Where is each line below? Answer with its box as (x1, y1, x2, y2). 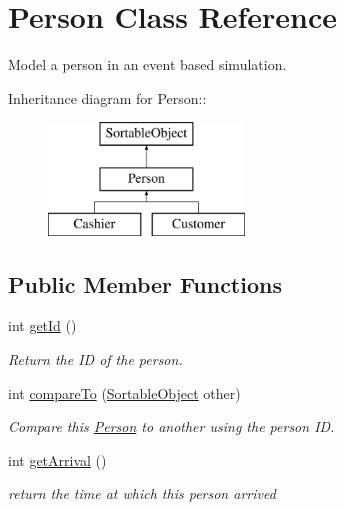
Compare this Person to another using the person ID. (8, 416, 335, 437)
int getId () (8, 315, 77, 336)
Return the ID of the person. (8, 349, 183, 370)
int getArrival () (8, 449, 107, 470)
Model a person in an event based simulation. (8, 54, 287, 75)
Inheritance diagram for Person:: (8, 87, 207, 108)
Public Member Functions (8, 268, 282, 299)
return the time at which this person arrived (8, 483, 276, 504)
